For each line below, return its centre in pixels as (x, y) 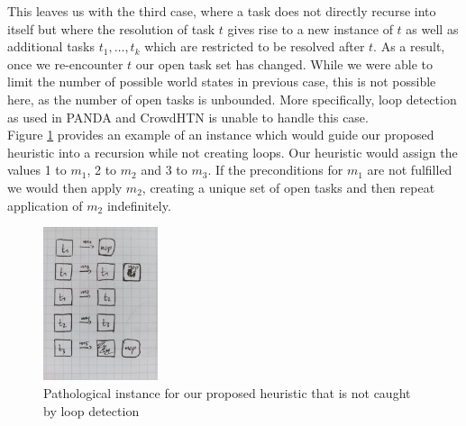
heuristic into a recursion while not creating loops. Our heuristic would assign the (233, 152)
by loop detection (91, 410)
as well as (432, 28)
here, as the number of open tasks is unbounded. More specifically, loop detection (232, 99)
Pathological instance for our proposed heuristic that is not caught (227, 392)
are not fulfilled (410, 170)
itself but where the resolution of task (111, 28)
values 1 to (37, 170)
